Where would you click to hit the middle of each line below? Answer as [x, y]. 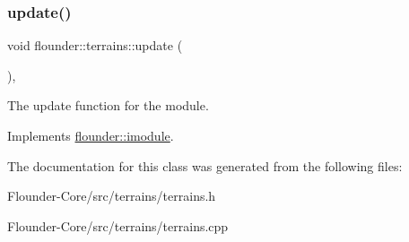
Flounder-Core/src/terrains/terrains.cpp [118, 225]
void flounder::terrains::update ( [95, 45]
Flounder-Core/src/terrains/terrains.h [112, 196]
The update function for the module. [108, 105]
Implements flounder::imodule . [91, 135]
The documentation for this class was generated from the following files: [205, 165]
